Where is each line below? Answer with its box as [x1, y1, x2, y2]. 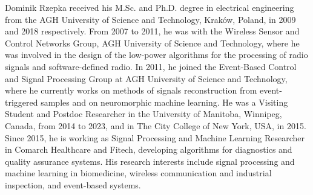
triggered [5, 95, 38, 108]
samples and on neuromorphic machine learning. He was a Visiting [41, 95, 288, 108]
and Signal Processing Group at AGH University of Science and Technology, [5, 72, 288, 85]
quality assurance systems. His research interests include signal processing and [5, 155, 295, 167]
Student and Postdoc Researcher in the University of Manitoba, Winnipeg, [5, 107, 282, 120]
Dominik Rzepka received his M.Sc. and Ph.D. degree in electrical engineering [5, 1, 294, 13]
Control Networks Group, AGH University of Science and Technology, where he [5, 36, 300, 49]
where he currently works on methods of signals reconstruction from [5, 84, 257, 97]
